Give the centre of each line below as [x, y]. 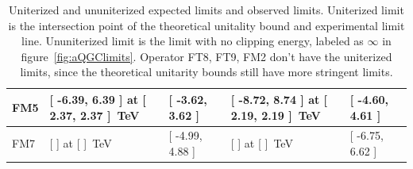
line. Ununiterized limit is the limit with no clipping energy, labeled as [193, 41]
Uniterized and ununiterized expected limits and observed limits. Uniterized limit [206, 10]
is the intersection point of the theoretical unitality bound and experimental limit [206, 25]
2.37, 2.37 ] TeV [95, 115]
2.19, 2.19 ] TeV [276, 115]
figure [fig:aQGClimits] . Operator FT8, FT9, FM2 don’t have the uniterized [206, 56]
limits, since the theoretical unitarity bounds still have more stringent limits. [206, 72]
